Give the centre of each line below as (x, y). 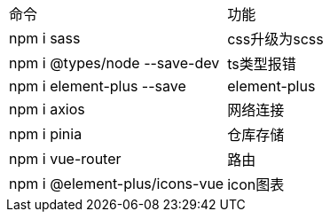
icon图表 (256, 184)
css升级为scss (275, 39)
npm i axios (47, 109)
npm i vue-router (65, 159)
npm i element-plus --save (98, 86)
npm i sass (45, 38)
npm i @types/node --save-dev (114, 63)
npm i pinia (46, 134)
